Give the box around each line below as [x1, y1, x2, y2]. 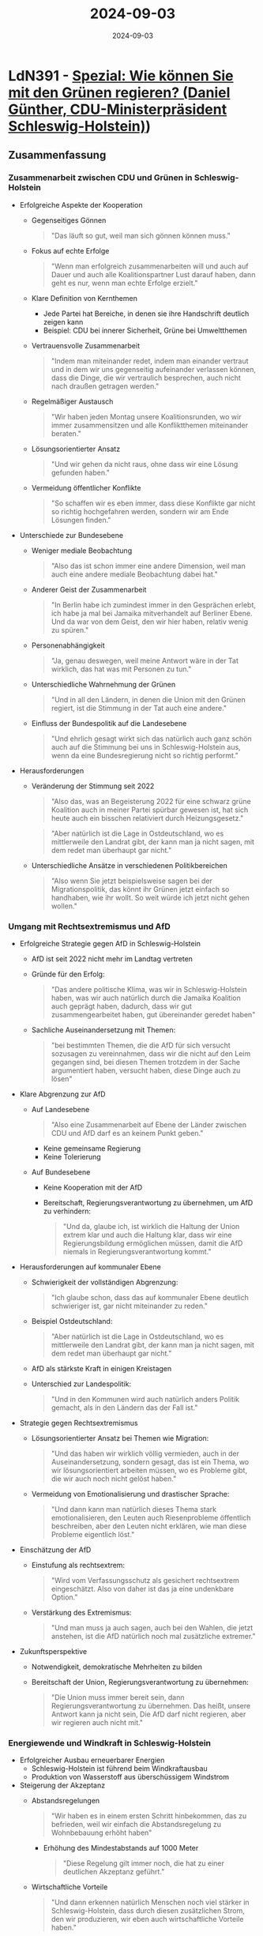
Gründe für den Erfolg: [31, 969, 105, 979]
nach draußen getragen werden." [51, 381, 160, 391]
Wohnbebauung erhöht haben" [51, 1828, 152, 1837]
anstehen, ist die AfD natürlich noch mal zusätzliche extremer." [51, 1631, 256, 1641]
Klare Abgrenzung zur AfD [19, 1089, 106, 1099]
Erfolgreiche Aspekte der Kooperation [19, 200, 143, 209]
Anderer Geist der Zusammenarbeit [31, 585, 147, 594]
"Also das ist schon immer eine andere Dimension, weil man [51, 561, 246, 570]
